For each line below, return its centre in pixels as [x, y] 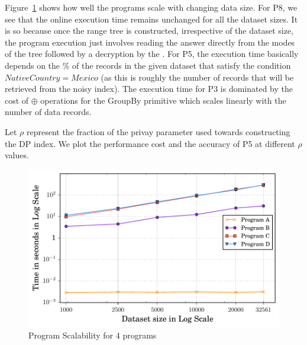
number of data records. [48, 112]
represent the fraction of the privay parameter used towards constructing [158, 131]
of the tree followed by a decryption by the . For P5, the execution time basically [152, 54]
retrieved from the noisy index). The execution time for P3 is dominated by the [149, 89]
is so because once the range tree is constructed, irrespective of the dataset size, [149, 31]
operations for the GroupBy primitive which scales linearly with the [163, 100]
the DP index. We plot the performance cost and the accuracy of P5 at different [150, 143]
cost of [17, 100]
